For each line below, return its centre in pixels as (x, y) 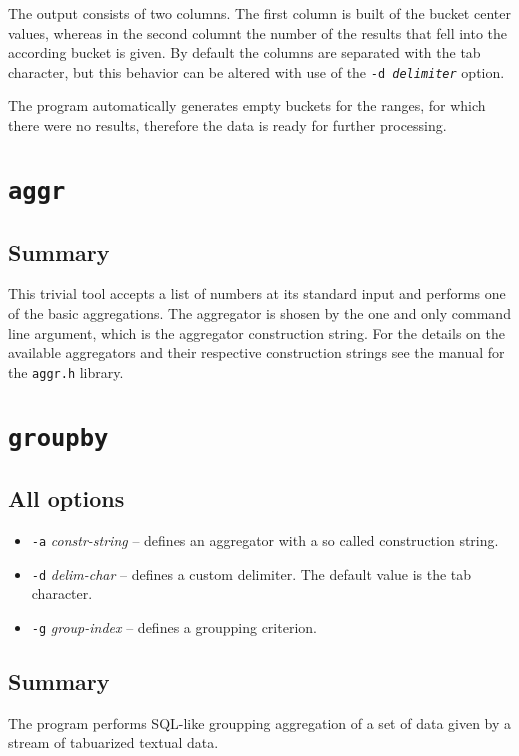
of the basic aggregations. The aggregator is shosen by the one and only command (259, 312)
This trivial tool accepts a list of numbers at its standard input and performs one (257, 293)
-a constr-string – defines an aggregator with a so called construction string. (265, 540)
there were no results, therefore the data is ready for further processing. (227, 125)
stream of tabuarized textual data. (113, 742)
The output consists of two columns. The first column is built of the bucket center (259, 13)
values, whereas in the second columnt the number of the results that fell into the (258, 32)
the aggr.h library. (66, 371)
